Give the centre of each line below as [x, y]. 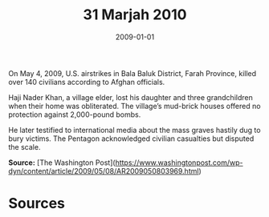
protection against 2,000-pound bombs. [75, 115]
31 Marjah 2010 [135, 15]
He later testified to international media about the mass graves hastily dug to [134, 130]
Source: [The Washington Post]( [62, 163]
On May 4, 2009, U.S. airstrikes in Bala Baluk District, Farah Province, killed [132, 73]
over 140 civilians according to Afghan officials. [87, 82]
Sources [37, 204]
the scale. [24, 147]
